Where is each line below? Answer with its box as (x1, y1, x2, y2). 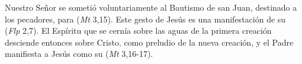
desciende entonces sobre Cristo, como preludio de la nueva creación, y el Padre (5, 36, 294, 48)
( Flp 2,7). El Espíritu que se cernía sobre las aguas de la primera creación (5, 24, 272, 37)
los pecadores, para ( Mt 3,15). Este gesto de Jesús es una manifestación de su (5, 12, 286, 25)
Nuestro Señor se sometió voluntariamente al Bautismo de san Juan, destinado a (5, 1, 297, 13)
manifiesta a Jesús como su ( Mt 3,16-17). (5, 47, 153, 60)
